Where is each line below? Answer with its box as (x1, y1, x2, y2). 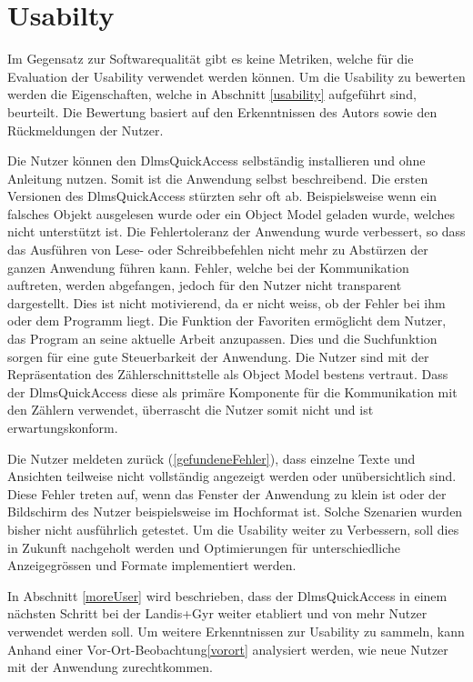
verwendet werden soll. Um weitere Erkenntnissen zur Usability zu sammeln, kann (7, 621, 465, 640)
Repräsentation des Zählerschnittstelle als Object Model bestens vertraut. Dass (7, 365, 448, 384)
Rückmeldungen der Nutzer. (7, 120, 164, 139)
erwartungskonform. (7, 418, 118, 436)
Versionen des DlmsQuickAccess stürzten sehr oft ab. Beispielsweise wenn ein (7, 186, 438, 206)
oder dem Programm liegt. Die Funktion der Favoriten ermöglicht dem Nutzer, (7, 311, 447, 330)
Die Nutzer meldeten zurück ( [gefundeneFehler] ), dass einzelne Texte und (7, 448, 416, 467)
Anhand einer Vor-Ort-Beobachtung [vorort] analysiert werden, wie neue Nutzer (7, 639, 448, 658)
